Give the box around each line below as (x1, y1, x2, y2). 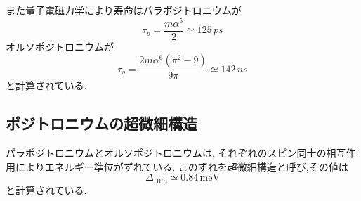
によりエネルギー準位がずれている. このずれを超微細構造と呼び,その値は (15, 159, 348, 174)
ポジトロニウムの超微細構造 (6, 112, 197, 134)
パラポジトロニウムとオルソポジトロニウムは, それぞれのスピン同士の (6, 145, 327, 160)
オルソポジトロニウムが (6, 39, 114, 53)
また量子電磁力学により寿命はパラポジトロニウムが (6, 3, 242, 17)
